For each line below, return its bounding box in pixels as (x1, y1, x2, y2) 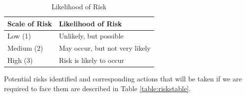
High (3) (7, 55, 33, 65)
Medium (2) (7, 43, 43, 53)
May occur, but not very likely (58, 43, 151, 53)
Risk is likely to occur (58, 55, 124, 65)
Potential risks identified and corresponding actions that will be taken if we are (4, 74, 242, 84)
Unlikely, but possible (58, 31, 124, 41)
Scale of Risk (7, 18, 52, 28)
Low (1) (7, 31, 31, 41)
